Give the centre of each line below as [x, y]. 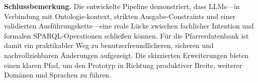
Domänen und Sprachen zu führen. [58, 75]
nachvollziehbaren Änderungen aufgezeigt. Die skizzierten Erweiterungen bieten [126, 55]
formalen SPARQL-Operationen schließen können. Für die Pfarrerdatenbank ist [126, 35]
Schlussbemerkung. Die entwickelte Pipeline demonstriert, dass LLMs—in [122, 6]
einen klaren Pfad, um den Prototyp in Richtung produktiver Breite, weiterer [123, 65]
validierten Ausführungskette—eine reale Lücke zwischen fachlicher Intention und [129, 26]
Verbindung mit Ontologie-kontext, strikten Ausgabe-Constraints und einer [120, 16]
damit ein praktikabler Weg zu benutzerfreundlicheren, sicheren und [109, 45]
